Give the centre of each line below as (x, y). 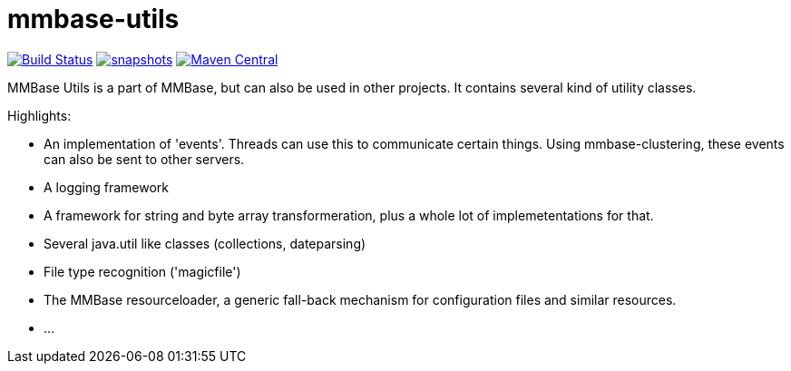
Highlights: (39, 115)
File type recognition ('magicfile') (142, 271)
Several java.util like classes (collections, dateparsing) (205, 243)
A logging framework (106, 187)
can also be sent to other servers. (144, 159)
